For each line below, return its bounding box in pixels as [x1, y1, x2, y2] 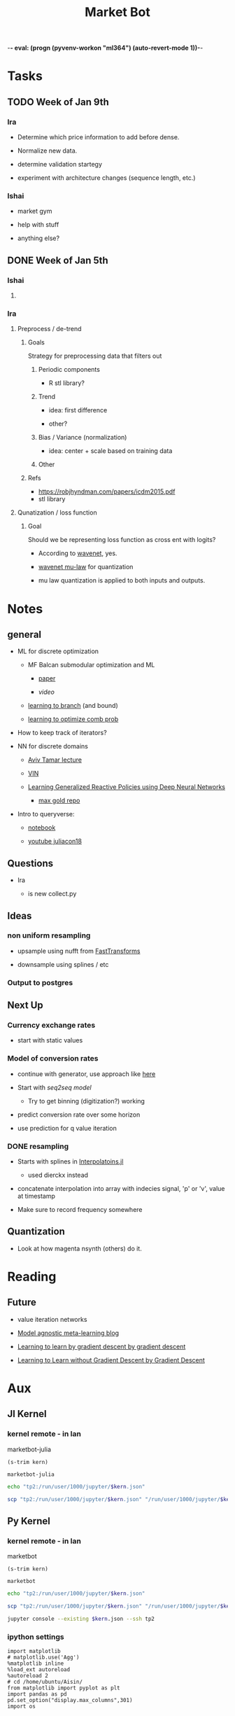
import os [7, 1703, 36, 1710]
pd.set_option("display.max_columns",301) [7, 1697, 133, 1704]
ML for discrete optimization [17, 647, 99, 655]
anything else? [17, 234, 60, 242]
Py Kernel [7, 1515, 50, 1527]
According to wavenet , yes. [38, 549, 117, 557]
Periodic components [38, 365, 100, 374]
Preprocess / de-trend [17, 325, 82, 333]
